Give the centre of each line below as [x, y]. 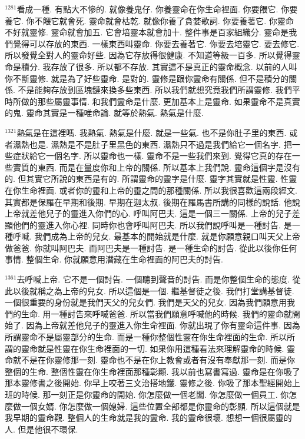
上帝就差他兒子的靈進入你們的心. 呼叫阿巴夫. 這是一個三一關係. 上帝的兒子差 [152, 213]
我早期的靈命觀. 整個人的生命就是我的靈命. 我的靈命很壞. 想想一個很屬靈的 [148, 418]
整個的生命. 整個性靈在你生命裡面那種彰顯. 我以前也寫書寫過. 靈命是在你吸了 [152, 371]
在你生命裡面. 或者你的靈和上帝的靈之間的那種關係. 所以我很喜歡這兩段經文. [151, 190]
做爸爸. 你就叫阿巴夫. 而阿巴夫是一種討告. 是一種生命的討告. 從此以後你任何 [151, 247]
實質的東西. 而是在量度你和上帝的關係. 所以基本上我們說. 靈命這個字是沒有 [156, 167]
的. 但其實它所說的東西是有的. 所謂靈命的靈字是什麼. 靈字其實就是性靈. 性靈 [151, 179]
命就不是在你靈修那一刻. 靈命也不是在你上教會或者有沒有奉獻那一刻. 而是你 [150, 360]
